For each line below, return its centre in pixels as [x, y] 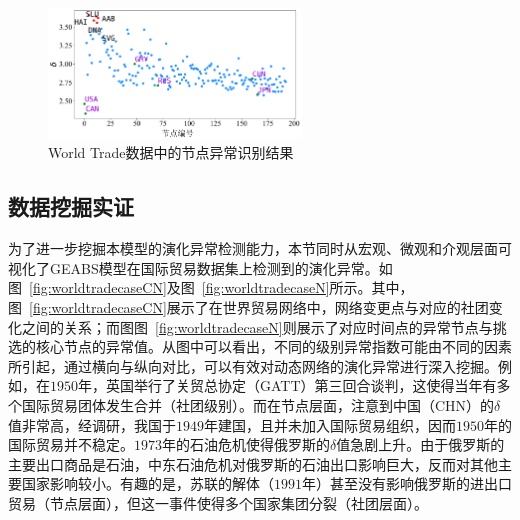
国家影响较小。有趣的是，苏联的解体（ [147, 483]
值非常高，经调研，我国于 [92, 424]
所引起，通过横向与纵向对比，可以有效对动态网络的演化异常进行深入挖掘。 [253, 365]
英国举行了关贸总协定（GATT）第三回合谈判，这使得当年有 [301, 385]
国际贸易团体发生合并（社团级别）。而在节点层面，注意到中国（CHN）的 [258, 404]
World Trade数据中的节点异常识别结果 [171, 152]
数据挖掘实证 [71, 206]
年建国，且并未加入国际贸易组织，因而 [330, 424]
